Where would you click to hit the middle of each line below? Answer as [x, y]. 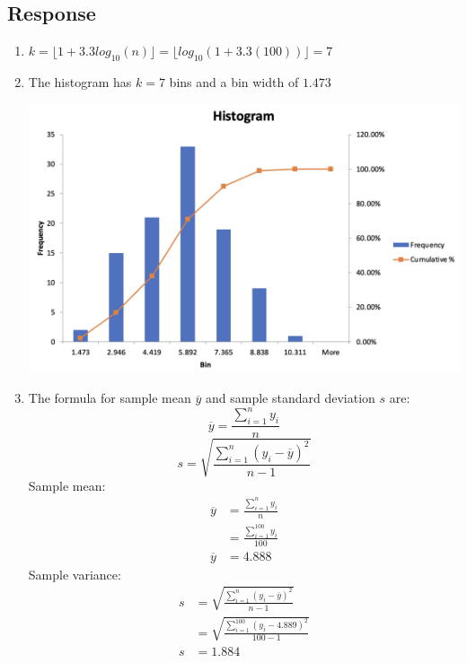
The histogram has [80, 82]
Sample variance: [75, 574]
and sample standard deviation [290, 398]
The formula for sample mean [110, 398]
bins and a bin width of [234, 82]
